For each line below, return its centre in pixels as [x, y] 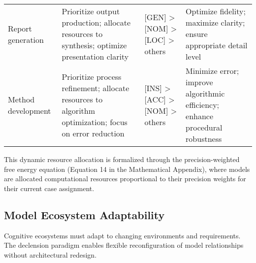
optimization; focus [95, 122]
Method [21, 99]
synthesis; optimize [94, 45]
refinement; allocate [96, 88]
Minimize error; [212, 71]
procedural [204, 127]
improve [199, 82]
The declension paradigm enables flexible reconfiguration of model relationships [124, 245]
